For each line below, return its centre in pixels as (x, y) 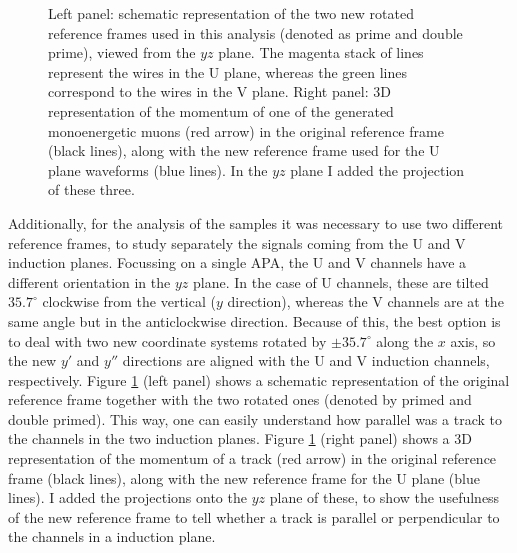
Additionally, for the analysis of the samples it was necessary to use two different (255, 222)
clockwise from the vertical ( (129, 301)
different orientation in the (89, 281)
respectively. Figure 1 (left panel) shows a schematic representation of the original (259, 379)
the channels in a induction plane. (112, 536)
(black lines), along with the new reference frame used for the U (244, 150)
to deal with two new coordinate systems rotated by (167, 340)
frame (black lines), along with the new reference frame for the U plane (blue (244, 477)
